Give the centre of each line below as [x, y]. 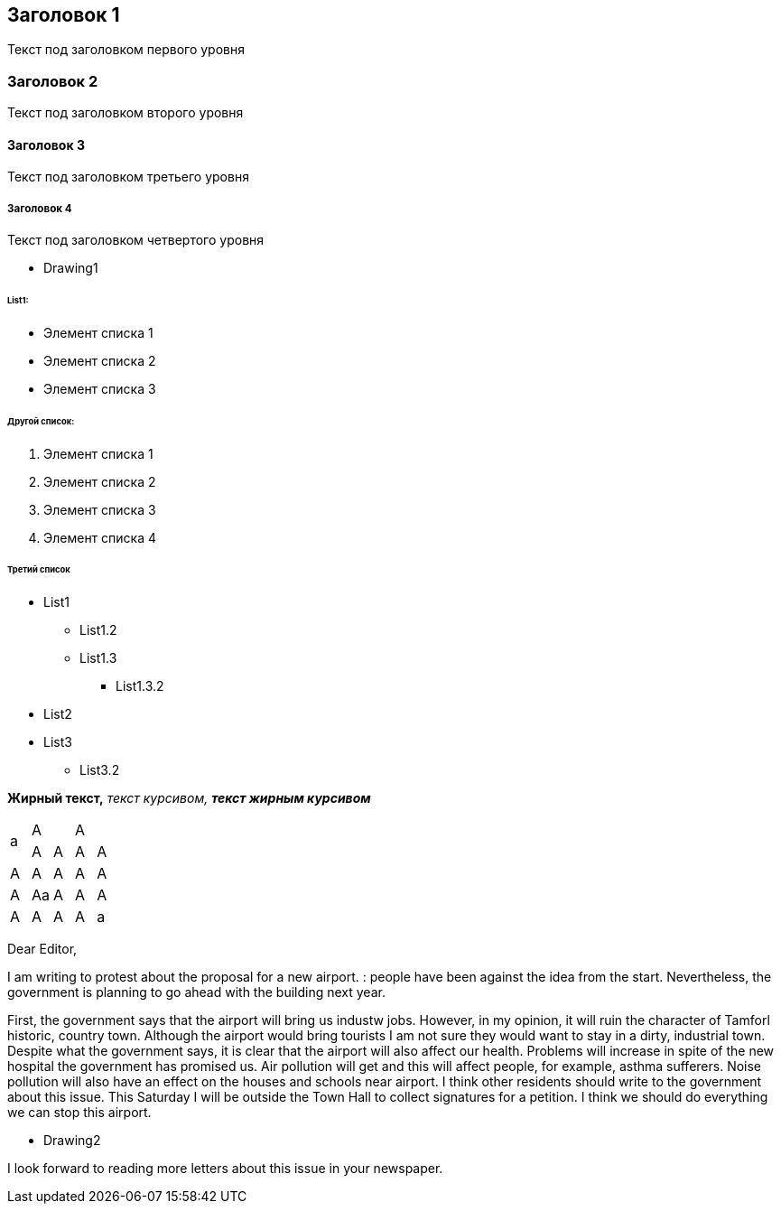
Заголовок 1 [64, 15]
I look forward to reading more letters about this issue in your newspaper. [225, 1169]
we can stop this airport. [79, 1113]
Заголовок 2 [53, 81]
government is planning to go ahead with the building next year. [196, 992]
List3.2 [100, 770]
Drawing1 [71, 268]
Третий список [39, 570]
